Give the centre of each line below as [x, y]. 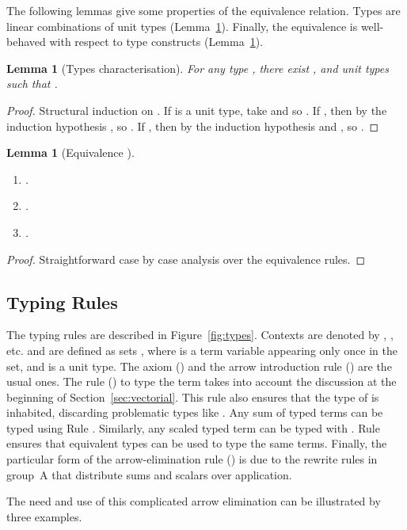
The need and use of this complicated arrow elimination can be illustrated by [194, 501]
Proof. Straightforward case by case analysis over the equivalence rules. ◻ [186, 259]
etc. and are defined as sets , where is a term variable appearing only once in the [202, 350]
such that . [32, 84]
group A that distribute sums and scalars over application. [149, 474]
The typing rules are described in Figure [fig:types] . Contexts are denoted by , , [200, 335]
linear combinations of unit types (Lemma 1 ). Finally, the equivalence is [182, 26]
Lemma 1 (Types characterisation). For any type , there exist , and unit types [198, 68]
